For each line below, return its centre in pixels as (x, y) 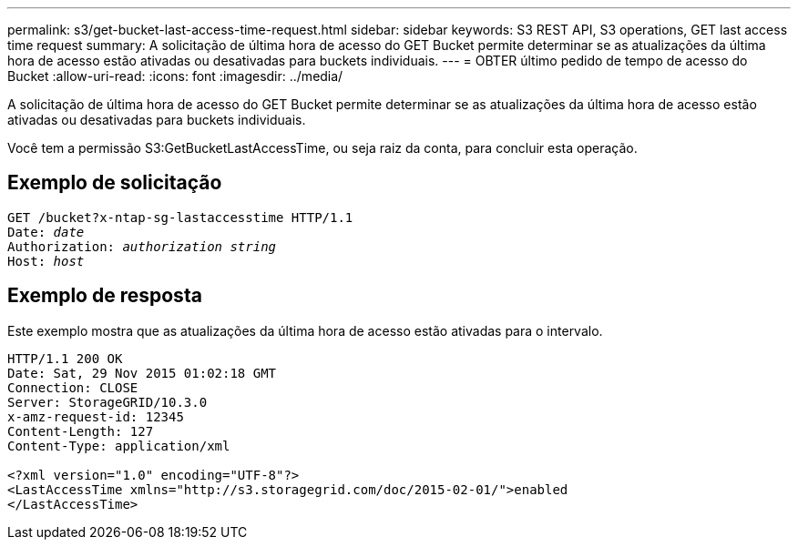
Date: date (46, 232)
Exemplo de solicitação (115, 183)
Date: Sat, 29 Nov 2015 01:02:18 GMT (142, 373)
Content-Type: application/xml (119, 446)
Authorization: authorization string (142, 246)
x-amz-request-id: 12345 (96, 416)
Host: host (46, 261)
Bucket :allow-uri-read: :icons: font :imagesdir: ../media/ (175, 76)
